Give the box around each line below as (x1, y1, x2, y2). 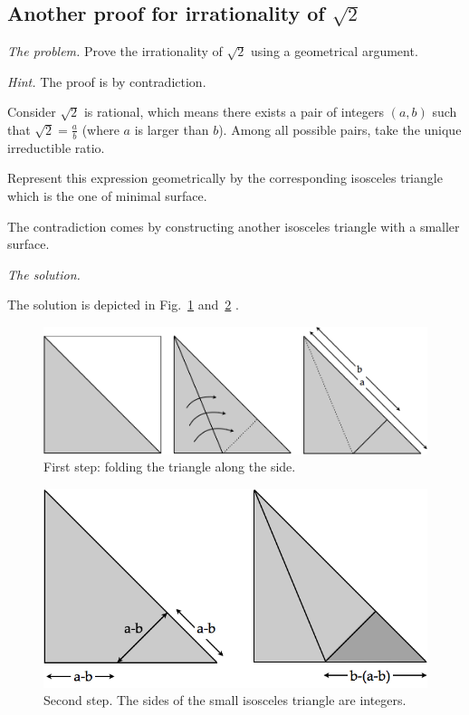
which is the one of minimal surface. (7, 186, 207, 205)
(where (81, 119, 120, 138)
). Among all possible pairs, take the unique (218, 119, 462, 138)
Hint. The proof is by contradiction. (7, 71, 206, 91)
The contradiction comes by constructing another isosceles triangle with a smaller (7, 216, 460, 235)
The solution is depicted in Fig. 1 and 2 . (7, 295, 239, 314)
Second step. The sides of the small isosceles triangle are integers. (43, 691, 407, 710)
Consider (7, 102, 56, 121)
